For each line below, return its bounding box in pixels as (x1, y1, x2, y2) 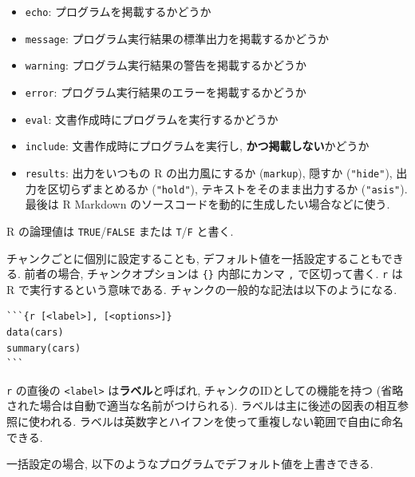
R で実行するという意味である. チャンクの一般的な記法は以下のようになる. (6, 280, 397, 297)
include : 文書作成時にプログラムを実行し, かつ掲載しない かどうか (25, 137, 370, 154)
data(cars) (6, 326, 64, 338)
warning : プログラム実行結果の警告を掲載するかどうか (25, 57, 307, 74)
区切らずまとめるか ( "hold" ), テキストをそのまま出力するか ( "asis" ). (47, 180, 408, 197)
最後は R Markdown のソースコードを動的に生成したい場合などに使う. (25, 196, 390, 213)
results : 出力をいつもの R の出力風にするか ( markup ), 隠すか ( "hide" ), (25, 164, 393, 181)
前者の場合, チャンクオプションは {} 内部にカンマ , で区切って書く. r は (24, 265, 403, 282)
